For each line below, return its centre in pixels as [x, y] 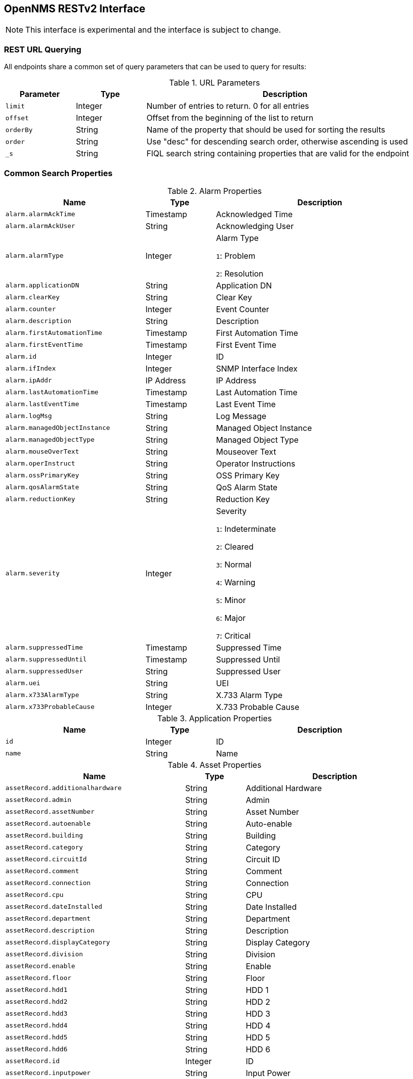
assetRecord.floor [39, 978]
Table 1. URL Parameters [214, 83]
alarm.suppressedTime [44, 648]
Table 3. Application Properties [214, 718]
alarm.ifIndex [31, 369]
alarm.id [21, 357]
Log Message [241, 416]
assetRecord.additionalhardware [64, 788]
